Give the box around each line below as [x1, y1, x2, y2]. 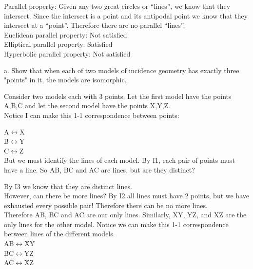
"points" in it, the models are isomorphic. [4, 75, 127, 85]
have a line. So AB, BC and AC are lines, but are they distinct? [4, 164, 195, 174]
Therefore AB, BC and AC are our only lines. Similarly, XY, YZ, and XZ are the [4, 210, 247, 220]
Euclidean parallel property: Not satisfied [4, 29, 127, 39]
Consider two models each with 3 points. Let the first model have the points [4, 91, 232, 101]
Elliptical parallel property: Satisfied [4, 39, 113, 49]
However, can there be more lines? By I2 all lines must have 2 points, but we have [4, 191, 249, 201]
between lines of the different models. [4, 229, 115, 239]
